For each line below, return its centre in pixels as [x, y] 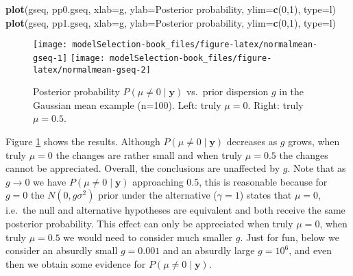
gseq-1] [50, 58]
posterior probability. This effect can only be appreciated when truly [149, 223]
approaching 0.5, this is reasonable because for [230, 181]
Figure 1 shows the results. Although [83, 141]
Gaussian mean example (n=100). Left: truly [127, 104]
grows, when [314, 141]
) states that [266, 195]
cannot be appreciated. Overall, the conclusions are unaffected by [143, 168]
